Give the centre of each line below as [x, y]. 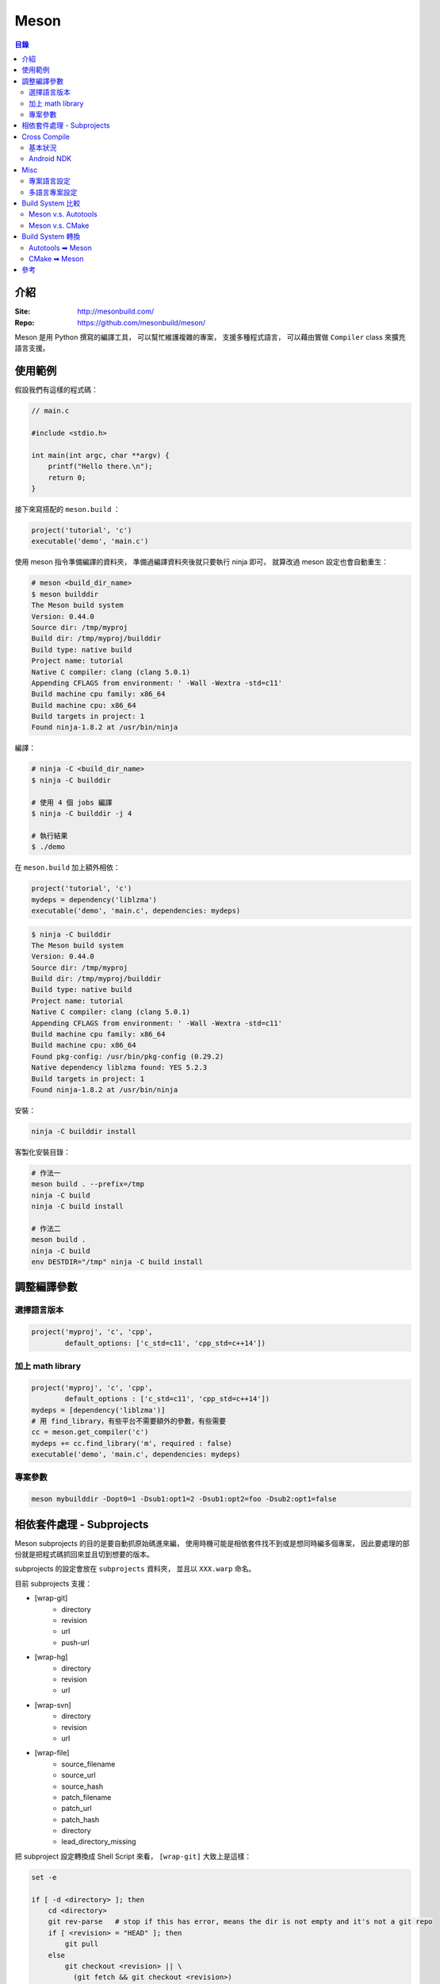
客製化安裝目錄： [42, 1152]
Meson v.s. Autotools [63, 214]
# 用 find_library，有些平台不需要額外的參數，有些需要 [129, 1421]
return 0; [67, 477]
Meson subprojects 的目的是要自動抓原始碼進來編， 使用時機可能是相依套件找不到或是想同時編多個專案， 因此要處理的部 [212, 1543]
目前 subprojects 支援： [54, 1583]
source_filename [88, 1764]
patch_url [77, 1809]
